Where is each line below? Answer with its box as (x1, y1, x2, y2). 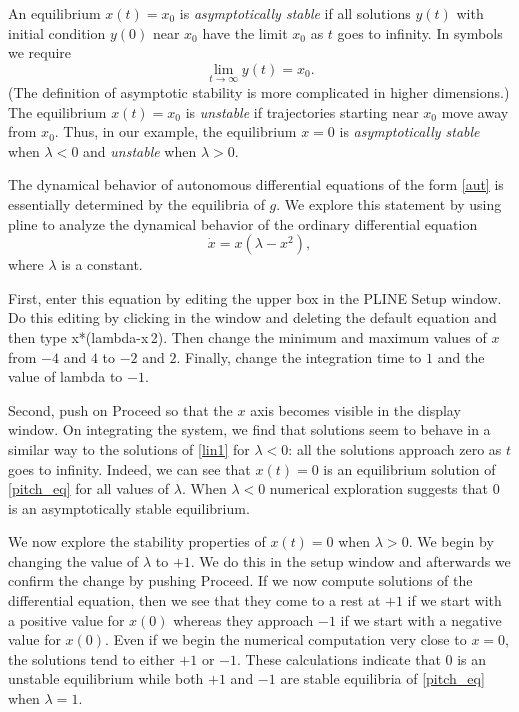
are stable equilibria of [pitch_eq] (280, 668, 485, 689)
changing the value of (8, 550, 139, 571)
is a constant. (61, 254, 143, 275)
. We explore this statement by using (276, 193, 502, 214)
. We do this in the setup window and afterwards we (190, 550, 511, 571)
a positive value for (8, 609, 125, 630)
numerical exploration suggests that (269, 478, 488, 499)
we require (8, 42, 72, 63)
